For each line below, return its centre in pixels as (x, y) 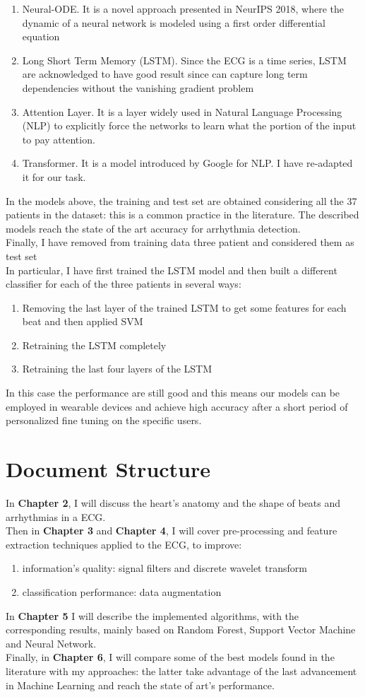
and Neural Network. (51, 643)
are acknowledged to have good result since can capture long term (165, 74)
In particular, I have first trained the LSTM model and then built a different (172, 270)
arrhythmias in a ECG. (56, 516)
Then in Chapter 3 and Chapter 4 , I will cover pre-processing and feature (172, 531)
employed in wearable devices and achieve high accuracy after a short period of (177, 406)
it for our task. (54, 176)
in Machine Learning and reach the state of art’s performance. (140, 685)
